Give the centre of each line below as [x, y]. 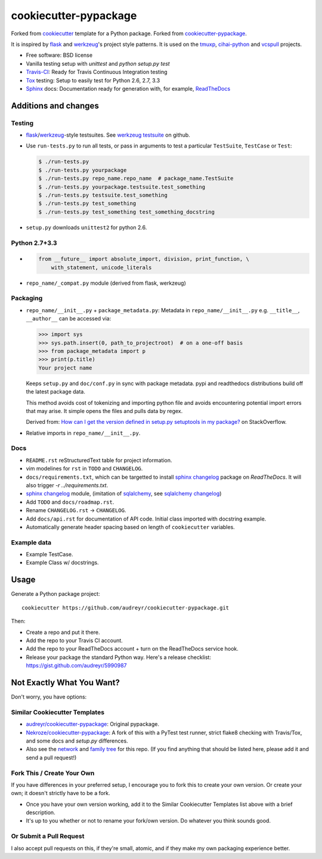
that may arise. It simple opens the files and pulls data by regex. [104, 411]
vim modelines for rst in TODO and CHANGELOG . [84, 469]
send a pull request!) [51, 758]
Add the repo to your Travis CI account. [75, 640]
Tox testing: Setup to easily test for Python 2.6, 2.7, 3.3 [93, 80]
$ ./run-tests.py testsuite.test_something [103, 195]
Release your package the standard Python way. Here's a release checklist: [119, 657]
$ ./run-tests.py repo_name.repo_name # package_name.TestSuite [136, 178]
